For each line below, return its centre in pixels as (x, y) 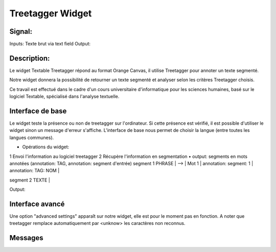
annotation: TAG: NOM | (34, 171)
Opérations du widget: (46, 147)
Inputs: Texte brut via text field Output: (50, 44)
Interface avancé (37, 204)
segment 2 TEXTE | (30, 180)
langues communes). (32, 138)
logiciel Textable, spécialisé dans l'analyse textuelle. (64, 97)
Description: (30, 58)
